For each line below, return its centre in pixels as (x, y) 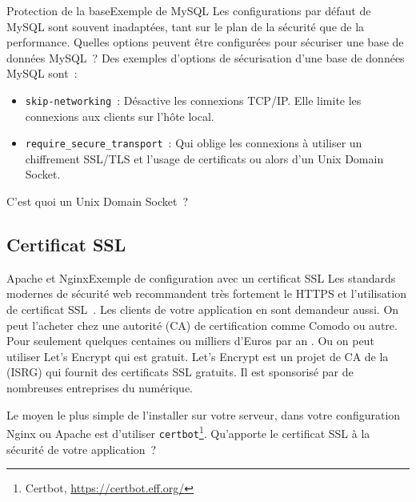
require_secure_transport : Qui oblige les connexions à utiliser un (194, 143)
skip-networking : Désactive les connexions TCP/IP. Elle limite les (193, 100)
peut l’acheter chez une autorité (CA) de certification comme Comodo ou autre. (202, 325)
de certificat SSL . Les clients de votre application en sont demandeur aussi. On (203, 309)
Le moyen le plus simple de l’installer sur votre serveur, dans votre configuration (204, 414)
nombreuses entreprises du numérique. (100, 388)
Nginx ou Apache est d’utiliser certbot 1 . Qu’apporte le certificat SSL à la (188, 432)
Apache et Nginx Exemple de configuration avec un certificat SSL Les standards (201, 277)
